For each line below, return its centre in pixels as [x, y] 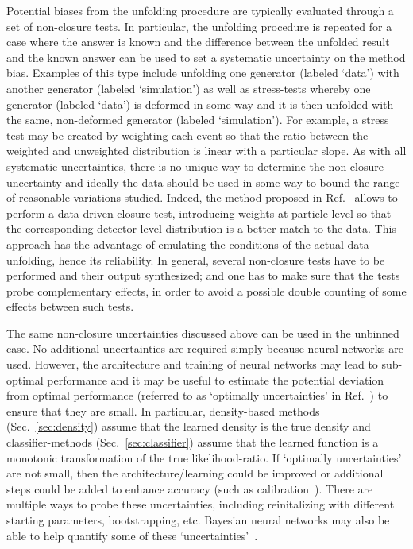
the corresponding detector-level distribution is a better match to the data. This [201, 228]
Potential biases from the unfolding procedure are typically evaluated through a [200, 10]
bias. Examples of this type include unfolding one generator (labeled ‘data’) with [203, 73]
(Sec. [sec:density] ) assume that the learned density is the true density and [189, 426]
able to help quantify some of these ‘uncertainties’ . [132, 535]
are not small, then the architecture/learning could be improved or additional [195, 473]
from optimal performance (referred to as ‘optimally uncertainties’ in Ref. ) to [197, 395]
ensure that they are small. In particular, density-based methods [163, 410]
